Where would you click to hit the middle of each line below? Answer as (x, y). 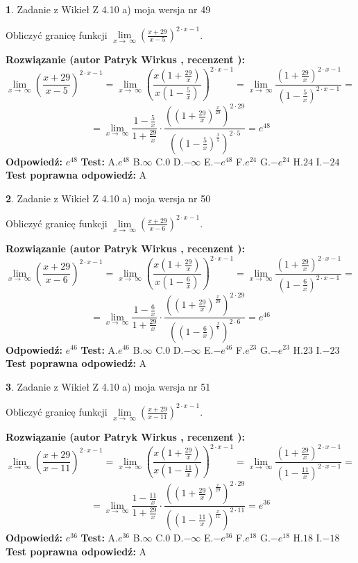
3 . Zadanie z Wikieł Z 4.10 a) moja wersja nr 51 (108, 386)
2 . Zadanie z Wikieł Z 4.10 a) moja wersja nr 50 (108, 198)
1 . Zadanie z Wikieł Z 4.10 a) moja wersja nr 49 (108, 9)
